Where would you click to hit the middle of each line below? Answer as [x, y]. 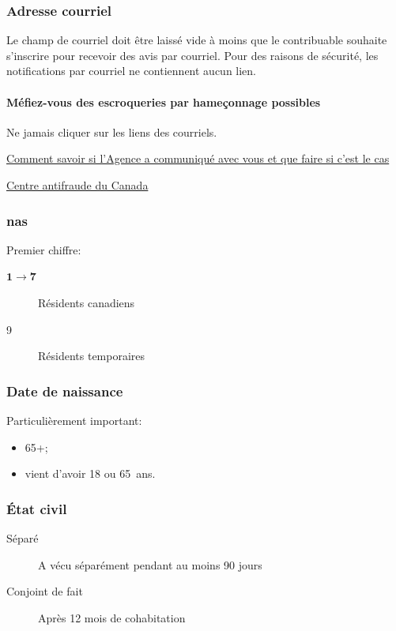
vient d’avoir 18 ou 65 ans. [90, 473]
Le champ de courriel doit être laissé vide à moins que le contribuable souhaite [197, 40]
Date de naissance [65, 391]
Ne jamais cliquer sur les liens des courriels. [112, 131]
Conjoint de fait [45, 591]
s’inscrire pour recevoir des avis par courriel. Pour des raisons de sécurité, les [192, 55]
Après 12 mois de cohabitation [112, 617]
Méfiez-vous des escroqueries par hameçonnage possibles [164, 101]
